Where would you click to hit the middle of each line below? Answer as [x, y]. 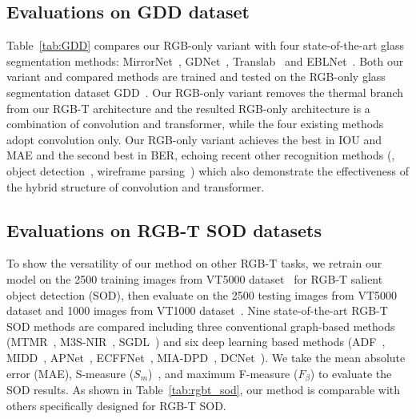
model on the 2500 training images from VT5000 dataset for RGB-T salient [195, 278]
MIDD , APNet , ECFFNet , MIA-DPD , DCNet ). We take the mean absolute [206, 357]
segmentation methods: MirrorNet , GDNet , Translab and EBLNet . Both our [205, 60]
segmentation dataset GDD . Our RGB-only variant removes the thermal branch [205, 92]
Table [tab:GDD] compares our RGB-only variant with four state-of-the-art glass [205, 45]
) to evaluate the [351, 373]
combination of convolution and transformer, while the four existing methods [195, 124]
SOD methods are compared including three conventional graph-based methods [201, 326]
